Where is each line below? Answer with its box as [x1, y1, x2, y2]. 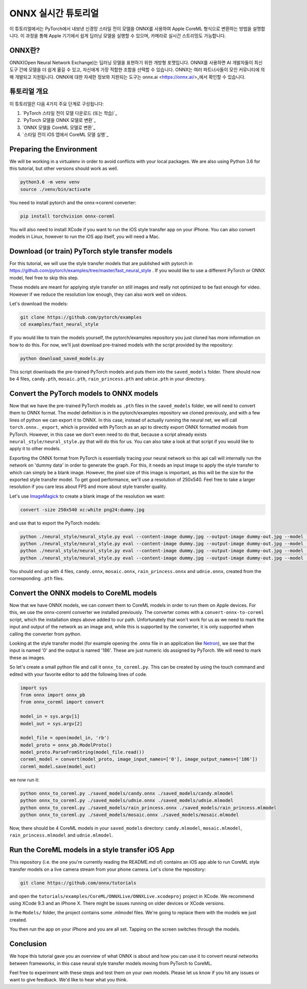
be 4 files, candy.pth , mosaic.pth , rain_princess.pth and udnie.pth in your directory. [9, 376, 206, 382]
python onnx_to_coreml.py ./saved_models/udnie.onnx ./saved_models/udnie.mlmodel [20, 798, 234, 803]
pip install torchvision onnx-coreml [20, 213, 115, 219]
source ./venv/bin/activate [20, 186, 91, 192]
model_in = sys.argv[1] [20, 714, 80, 719]
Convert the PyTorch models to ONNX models [9, 389, 159, 398]
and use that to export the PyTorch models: [9, 520, 101, 526]
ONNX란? [9, 46, 40, 55]
